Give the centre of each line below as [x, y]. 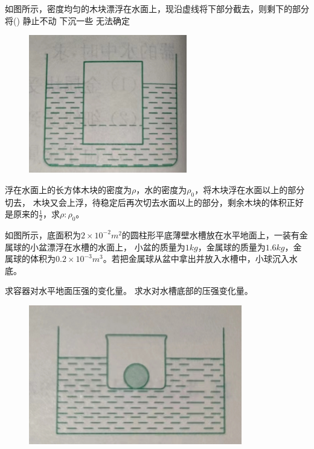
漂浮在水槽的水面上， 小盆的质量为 [116, 247]
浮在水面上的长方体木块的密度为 [68, 189]
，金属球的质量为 [232, 247]
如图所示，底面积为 [43, 234]
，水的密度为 [162, 189]
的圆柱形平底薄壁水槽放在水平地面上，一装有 [210, 234]
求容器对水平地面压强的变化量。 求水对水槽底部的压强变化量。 [129, 291]
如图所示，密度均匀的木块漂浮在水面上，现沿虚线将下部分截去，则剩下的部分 [157, 8]
